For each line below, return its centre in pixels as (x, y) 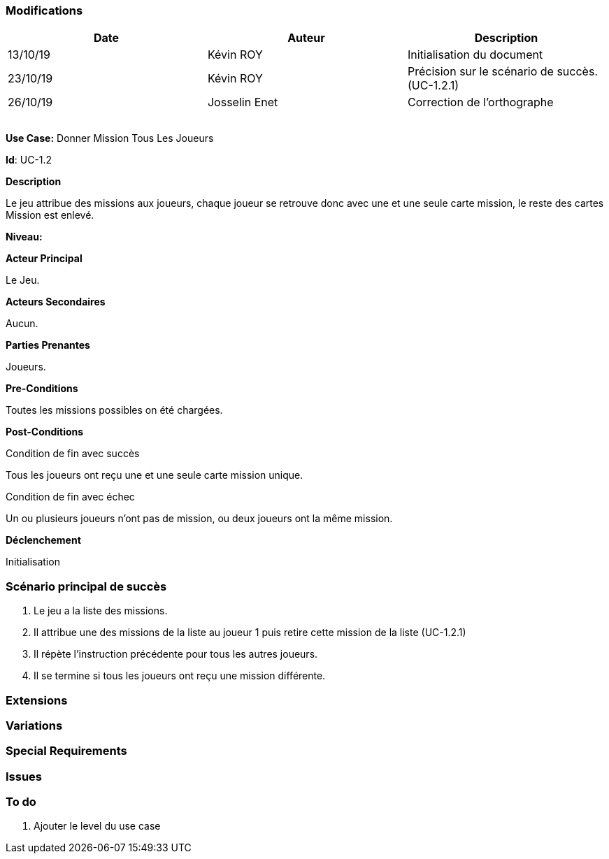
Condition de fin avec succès (73, 454)
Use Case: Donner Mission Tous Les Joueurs (110, 138)
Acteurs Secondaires (56, 302)
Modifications (44, 10)
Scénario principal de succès (86, 586)
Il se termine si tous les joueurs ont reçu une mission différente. (180, 676)
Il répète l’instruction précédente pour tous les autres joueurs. (176, 654)
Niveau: (24, 237)
